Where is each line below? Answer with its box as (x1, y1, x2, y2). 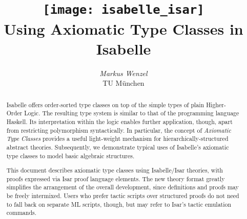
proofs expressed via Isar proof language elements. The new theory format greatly (6, 174, 225, 183)
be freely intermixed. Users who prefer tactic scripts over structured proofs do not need (6, 191, 239, 200)
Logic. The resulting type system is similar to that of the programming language (24, 109, 239, 117)
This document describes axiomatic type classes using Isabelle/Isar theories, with (6, 166, 223, 175)
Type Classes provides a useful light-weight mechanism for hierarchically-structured (6, 134, 229, 143)
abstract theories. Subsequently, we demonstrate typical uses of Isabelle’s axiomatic (6, 142, 229, 151)
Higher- (206, 100, 226, 109)
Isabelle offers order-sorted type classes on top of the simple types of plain (6, 100, 204, 109)
